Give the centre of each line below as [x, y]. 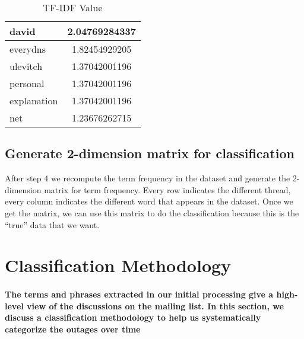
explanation [34, 100]
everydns [28, 49]
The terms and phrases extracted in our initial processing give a [139, 294]
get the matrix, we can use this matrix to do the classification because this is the [152, 212]
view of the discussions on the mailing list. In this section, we [155, 306]
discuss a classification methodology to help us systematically [133, 317]
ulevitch [26, 66]
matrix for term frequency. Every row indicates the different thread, [167, 189]
